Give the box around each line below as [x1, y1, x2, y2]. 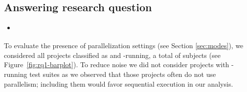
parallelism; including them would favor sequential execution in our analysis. [4, 78, 233, 89]
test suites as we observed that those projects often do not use [29, 69, 216, 79]
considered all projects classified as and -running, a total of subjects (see [4, 50, 221, 60]
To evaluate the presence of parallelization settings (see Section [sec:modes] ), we [4, 40, 244, 51]
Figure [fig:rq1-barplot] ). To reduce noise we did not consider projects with [4, 59, 229, 70]
